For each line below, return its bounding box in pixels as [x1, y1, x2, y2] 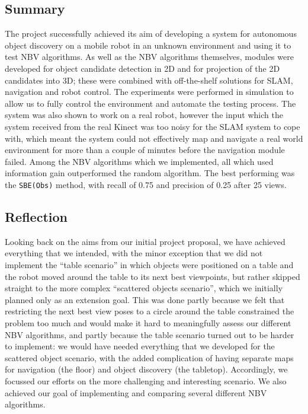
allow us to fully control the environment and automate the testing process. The [5, 97, 296, 109]
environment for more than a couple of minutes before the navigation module [5, 144, 285, 156]
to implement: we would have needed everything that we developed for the [5, 340, 275, 352]
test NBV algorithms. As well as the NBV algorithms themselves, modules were [5, 50, 294, 63]
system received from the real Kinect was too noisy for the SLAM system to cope [5, 120, 300, 132]
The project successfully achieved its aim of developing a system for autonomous [5, 27, 297, 40]
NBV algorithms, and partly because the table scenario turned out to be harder [5, 328, 294, 340]
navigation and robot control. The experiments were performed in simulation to [5, 85, 294, 98]
